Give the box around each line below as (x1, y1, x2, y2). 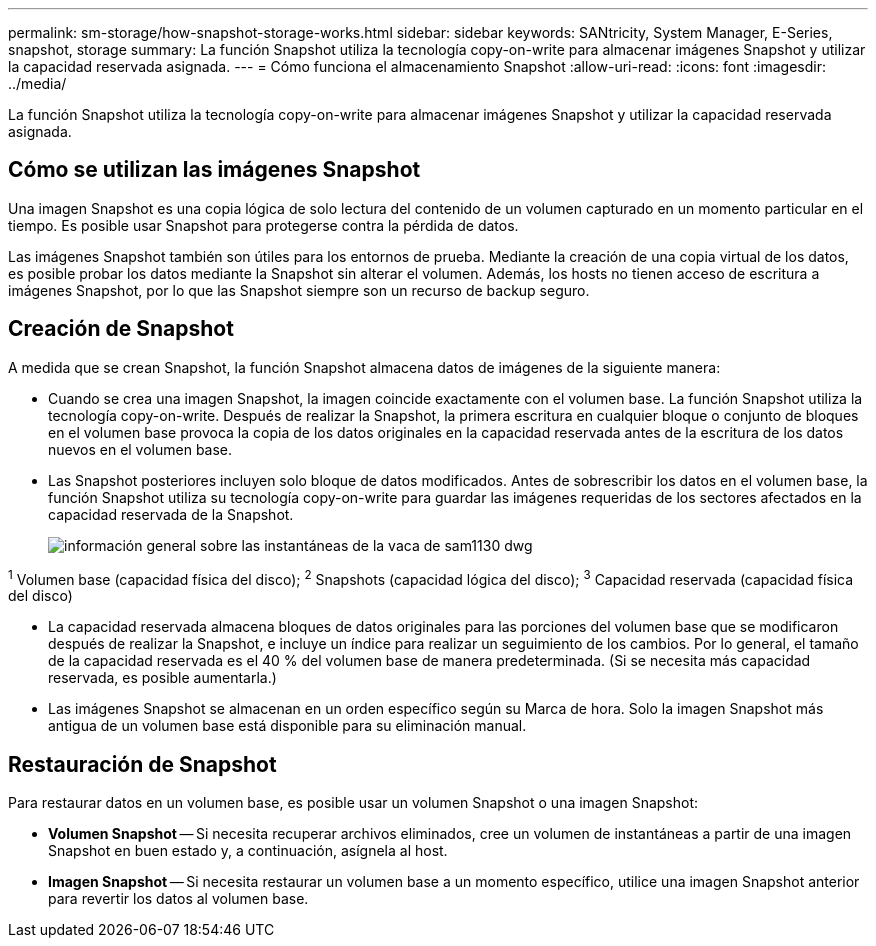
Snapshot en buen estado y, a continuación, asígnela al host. (48, 842, 448, 860)
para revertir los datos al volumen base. (48, 890, 309, 908)
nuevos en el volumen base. (48, 440, 233, 458)
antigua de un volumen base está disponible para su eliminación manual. (48, 717, 527, 735)
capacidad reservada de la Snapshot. (48, 505, 294, 523)
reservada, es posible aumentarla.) (48, 669, 277, 687)
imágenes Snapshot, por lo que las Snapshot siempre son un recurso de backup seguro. (8, 281, 590, 299)
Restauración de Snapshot (8, 751, 277, 777)
